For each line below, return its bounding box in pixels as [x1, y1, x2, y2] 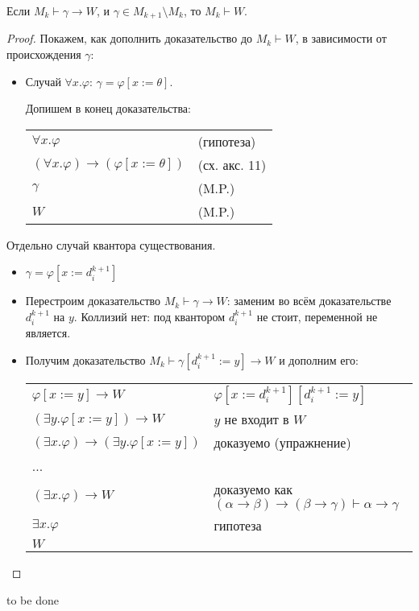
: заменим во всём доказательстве [226, 292, 392, 309]
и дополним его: [279, 352, 359, 369]
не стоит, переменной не [256, 308, 378, 325]
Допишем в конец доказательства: [25, 100, 191, 117]
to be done [6, 591, 59, 608]
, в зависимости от [295, 30, 387, 47]
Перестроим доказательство [25, 292, 161, 309]
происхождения [6, 46, 81, 63]
